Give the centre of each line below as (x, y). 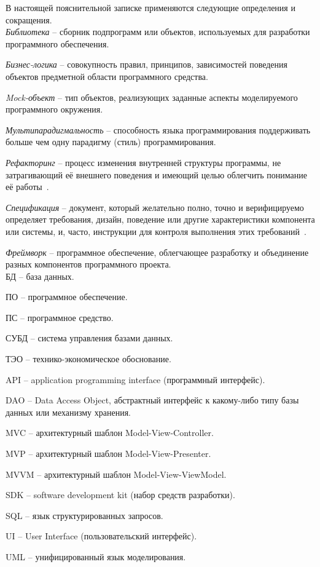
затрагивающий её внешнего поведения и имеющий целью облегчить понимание (156, 174)
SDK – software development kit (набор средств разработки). (120, 495)
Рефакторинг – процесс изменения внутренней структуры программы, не (143, 162)
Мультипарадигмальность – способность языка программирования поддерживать (158, 129)
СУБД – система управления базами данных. (89, 338)
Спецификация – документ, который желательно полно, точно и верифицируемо (155, 207)
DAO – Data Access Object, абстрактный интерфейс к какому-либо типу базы (152, 400)
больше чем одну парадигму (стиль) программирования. (111, 142)
